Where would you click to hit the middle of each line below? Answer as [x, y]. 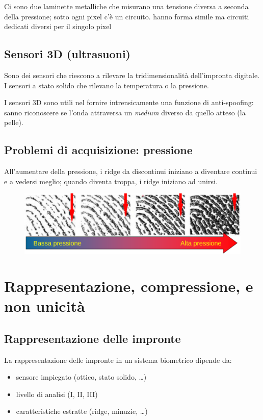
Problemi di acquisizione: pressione [98, 150]
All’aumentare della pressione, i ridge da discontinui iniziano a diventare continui [131, 171]
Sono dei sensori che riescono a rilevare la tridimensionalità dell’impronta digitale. [132, 75]
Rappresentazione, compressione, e [129, 286]
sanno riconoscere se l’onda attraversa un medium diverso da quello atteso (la [125, 112]
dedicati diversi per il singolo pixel [58, 26]
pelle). [14, 122]
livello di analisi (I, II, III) [57, 394]
